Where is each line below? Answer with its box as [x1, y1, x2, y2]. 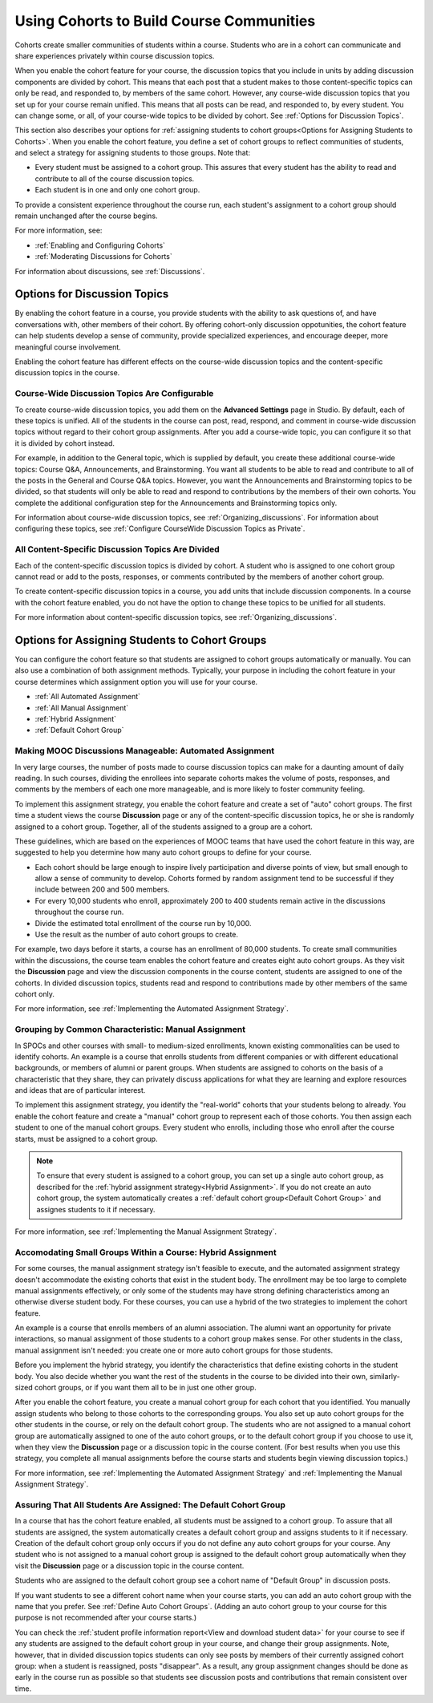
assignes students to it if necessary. [36, 1204, 156, 1214]
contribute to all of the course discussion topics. [34, 173, 195, 184]
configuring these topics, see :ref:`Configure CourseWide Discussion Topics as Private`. [14, 524, 306, 533]
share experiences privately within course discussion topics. [14, 51, 215, 60]
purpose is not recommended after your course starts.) [14, 1612, 197, 1623]
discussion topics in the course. [14, 368, 120, 378]
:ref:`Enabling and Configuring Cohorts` [34, 241, 166, 250]
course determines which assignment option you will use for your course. [14, 677, 258, 686]
